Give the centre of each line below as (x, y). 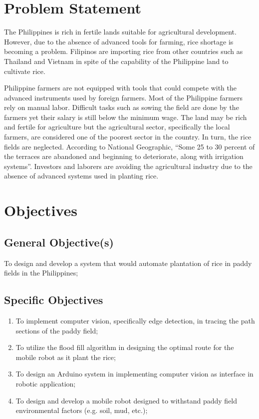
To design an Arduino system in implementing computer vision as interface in (134, 374)
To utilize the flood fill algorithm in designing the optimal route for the (125, 347)
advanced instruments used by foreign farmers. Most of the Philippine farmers (124, 97)
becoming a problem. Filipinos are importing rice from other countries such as (124, 51)
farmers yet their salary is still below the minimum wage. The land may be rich (126, 117)
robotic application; (46, 383)
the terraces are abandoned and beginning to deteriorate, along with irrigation (124, 156)
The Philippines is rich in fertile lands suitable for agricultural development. (120, 32)
